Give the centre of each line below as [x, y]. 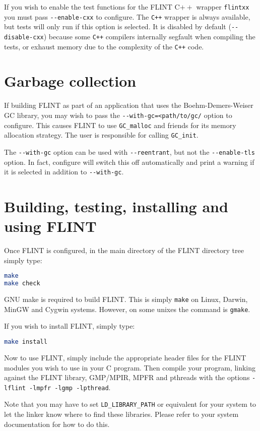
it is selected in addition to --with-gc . [64, 172]
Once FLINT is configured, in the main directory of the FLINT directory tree [124, 250]
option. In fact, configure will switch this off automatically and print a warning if [129, 162]
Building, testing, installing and [116, 206]
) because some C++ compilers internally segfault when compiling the [149, 36]
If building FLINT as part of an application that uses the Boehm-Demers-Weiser [129, 105]
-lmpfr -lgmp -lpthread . [70, 387]
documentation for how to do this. [57, 424]
